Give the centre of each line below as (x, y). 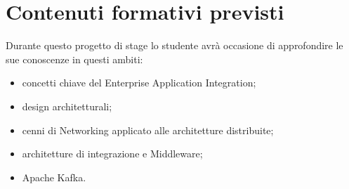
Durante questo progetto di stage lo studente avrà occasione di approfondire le (174, 45)
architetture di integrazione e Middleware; (112, 154)
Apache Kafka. (54, 177)
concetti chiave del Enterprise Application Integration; (139, 83)
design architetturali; (67, 106)
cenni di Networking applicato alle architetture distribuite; (148, 130)
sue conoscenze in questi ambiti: (74, 59)
